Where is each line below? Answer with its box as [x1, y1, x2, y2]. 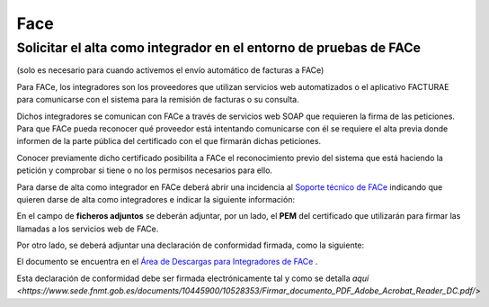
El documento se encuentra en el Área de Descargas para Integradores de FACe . [16, 257, 318, 267]
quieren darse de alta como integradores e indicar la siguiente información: [16, 194, 296, 204]
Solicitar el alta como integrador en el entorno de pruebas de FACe [16, 40, 422, 56]
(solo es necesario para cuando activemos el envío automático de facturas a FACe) [16, 65, 325, 76]
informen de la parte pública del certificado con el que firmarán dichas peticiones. [16, 136, 322, 147]
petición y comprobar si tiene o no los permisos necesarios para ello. [16, 165, 273, 176]
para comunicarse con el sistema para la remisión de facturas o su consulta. [16, 95, 300, 105]
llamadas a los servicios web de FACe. [16, 223, 159, 234]
